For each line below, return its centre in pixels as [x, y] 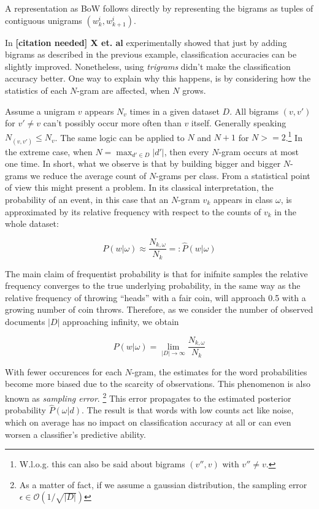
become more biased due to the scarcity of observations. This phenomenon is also [158, 384]
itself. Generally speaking [239, 123]
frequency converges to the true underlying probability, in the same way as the [153, 285]
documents [25, 322]
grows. [194, 90]
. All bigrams [254, 111]
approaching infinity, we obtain [121, 322]
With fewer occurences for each [63, 371]
